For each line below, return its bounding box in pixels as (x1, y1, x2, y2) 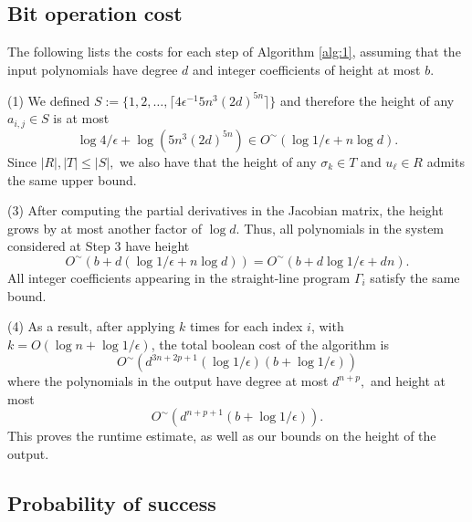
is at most (53, 109, 110, 128)
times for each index (190, 317, 303, 336)
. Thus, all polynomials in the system (236, 218, 445, 237)
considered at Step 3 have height (7, 236, 190, 256)
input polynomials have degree (7, 59, 178, 78)
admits (426, 151, 465, 171)
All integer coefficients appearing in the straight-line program (7, 267, 351, 287)
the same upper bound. (7, 170, 137, 189)
